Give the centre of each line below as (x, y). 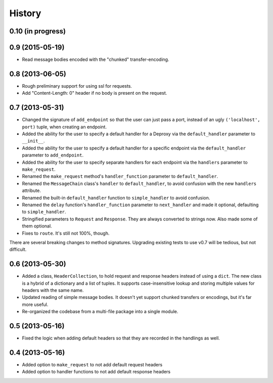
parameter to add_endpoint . (53, 155)
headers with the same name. (53, 290)
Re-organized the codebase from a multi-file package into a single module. (100, 312)
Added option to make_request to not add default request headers (92, 364)
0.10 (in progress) (37, 31)
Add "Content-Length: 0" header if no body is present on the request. (95, 93)
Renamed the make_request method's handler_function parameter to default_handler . (120, 176)
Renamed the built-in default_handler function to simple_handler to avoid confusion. (116, 198)
